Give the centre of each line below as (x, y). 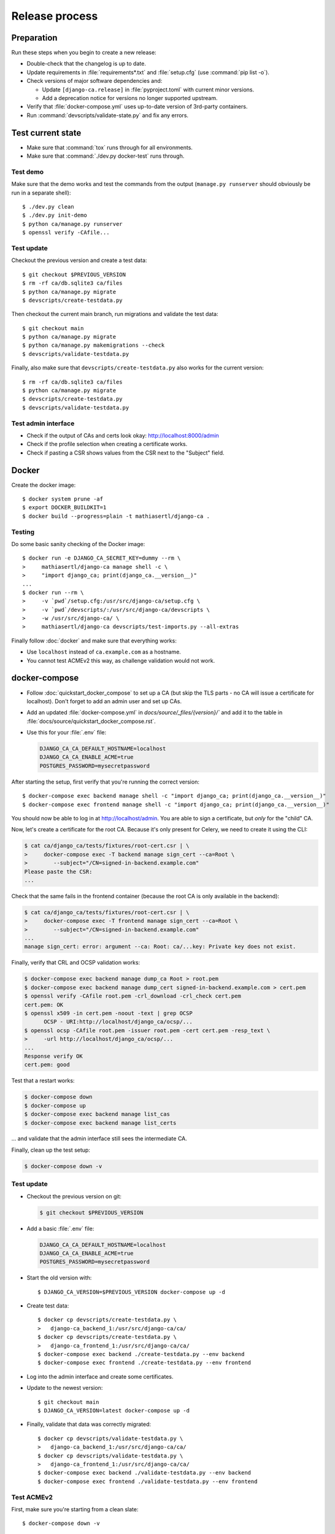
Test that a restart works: (43, 1081)
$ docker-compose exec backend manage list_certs (100, 1123)
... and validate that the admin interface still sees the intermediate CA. (99, 1139)
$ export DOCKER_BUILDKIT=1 (64, 507)
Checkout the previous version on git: (74, 1196)
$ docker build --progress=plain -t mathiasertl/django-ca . (116, 516)
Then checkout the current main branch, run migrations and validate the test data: (115, 314)
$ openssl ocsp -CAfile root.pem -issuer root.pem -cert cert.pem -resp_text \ (147, 1030)
